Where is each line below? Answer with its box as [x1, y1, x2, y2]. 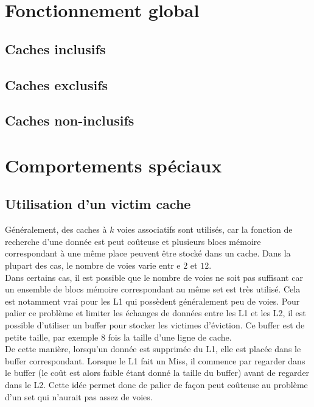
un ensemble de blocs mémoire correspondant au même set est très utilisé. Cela [5, 283, 301, 296]
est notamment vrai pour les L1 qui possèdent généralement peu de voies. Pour [5, 294, 300, 307]
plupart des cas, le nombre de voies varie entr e [5, 259, 181, 272]
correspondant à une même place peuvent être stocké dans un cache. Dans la [5, 247, 291, 260]
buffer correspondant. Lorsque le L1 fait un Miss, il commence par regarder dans [5, 354, 305, 367]
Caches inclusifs [5, 39, 106, 58]
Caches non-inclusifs [5, 111, 134, 130]
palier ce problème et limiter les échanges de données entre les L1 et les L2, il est [5, 306, 306, 319]
